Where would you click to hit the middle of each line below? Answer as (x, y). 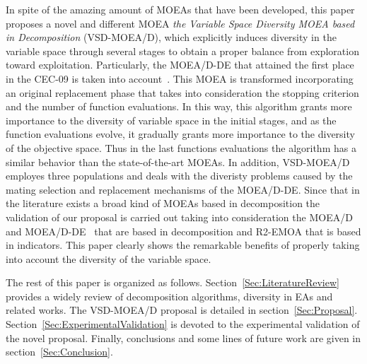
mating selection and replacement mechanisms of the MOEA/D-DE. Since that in (183, 189)
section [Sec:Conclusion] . (59, 352)
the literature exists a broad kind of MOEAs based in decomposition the (163, 203)
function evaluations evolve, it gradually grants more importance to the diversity (180, 134)
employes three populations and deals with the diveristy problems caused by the (179, 176)
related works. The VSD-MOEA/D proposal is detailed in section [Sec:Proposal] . (182, 310)
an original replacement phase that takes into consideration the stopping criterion (182, 92)
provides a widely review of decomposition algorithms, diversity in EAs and (169, 296)
